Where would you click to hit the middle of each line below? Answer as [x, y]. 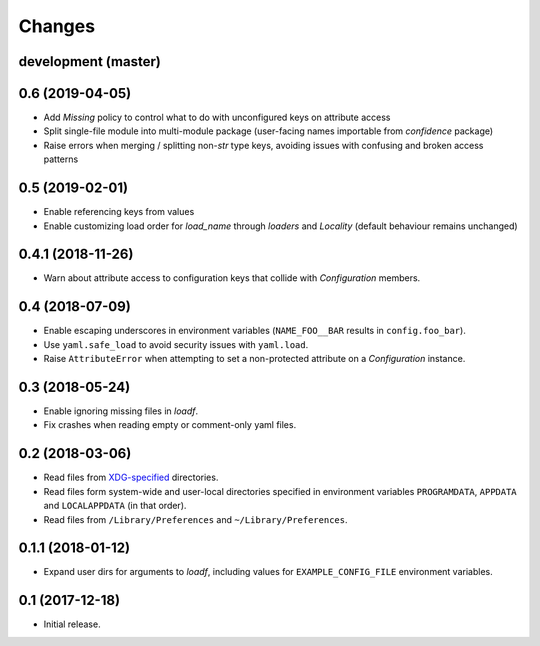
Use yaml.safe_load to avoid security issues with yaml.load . [176, 344]
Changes [56, 26]
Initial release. [72, 624]
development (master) [90, 61]
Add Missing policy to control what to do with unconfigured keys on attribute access [217, 117]
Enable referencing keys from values [119, 212]
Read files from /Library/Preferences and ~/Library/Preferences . [195, 519]
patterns [61, 159]
